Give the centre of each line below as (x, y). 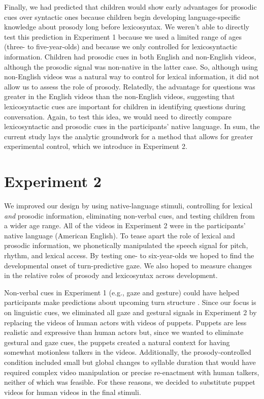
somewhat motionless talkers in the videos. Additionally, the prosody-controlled (128, 352)
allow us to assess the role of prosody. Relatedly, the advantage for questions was (130, 86)
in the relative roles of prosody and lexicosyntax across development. (111, 275)
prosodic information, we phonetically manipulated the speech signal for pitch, (126, 245)
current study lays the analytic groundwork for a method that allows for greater (129, 136)
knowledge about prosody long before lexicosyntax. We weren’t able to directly (127, 27)
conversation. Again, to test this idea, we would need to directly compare (118, 116)
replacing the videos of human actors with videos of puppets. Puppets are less (125, 322)
